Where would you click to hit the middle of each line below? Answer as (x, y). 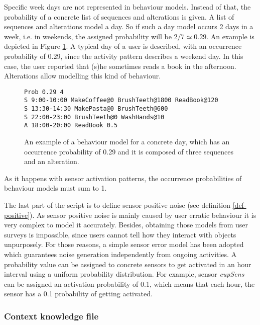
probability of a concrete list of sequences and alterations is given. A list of (119, 16)
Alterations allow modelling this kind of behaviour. (83, 76)
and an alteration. (52, 161)
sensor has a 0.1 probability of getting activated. (78, 294)
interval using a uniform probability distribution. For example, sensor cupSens (124, 274)
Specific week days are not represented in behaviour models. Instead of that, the (127, 7)
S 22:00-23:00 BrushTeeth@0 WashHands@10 (94, 117)
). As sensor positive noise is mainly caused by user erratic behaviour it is (143, 215)
